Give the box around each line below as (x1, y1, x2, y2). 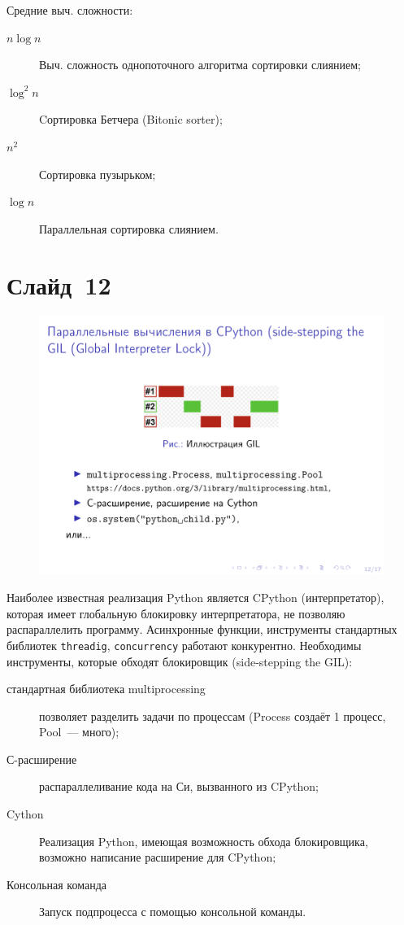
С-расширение (7, 750, 77, 767)
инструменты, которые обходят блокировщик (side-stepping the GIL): (7, 652, 353, 670)
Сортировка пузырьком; (39, 165, 156, 182)
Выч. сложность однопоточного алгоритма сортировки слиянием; (39, 56, 362, 73)
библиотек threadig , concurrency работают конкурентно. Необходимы (7, 636, 362, 653)
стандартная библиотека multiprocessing (7, 680, 206, 697)
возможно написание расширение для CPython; (39, 849, 276, 866)
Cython (7, 805, 44, 822)
